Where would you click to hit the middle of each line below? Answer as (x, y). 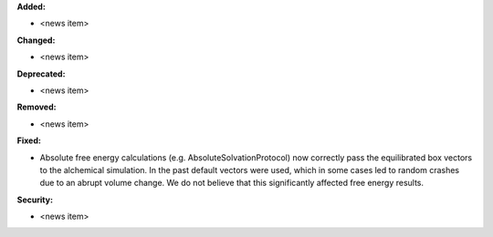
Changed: (36, 40)
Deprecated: (41, 74)
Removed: (37, 107)
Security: (35, 200)
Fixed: (29, 140)
